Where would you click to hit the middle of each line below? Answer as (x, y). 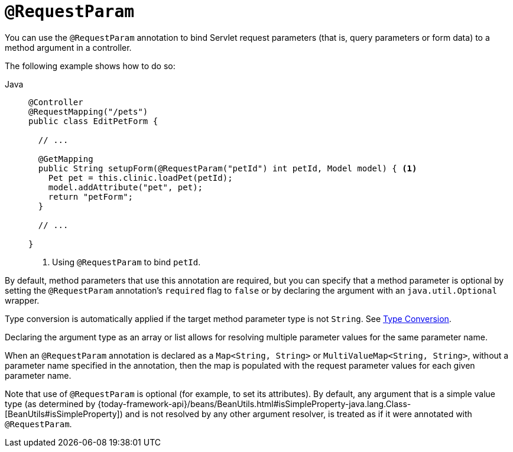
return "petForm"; (91, 196)
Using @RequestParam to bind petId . (126, 262)
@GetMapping (66, 159)
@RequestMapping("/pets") (88, 111)
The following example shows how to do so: (90, 66)
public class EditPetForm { (93, 121)
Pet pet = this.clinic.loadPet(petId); (140, 178)
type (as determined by (50, 404)
